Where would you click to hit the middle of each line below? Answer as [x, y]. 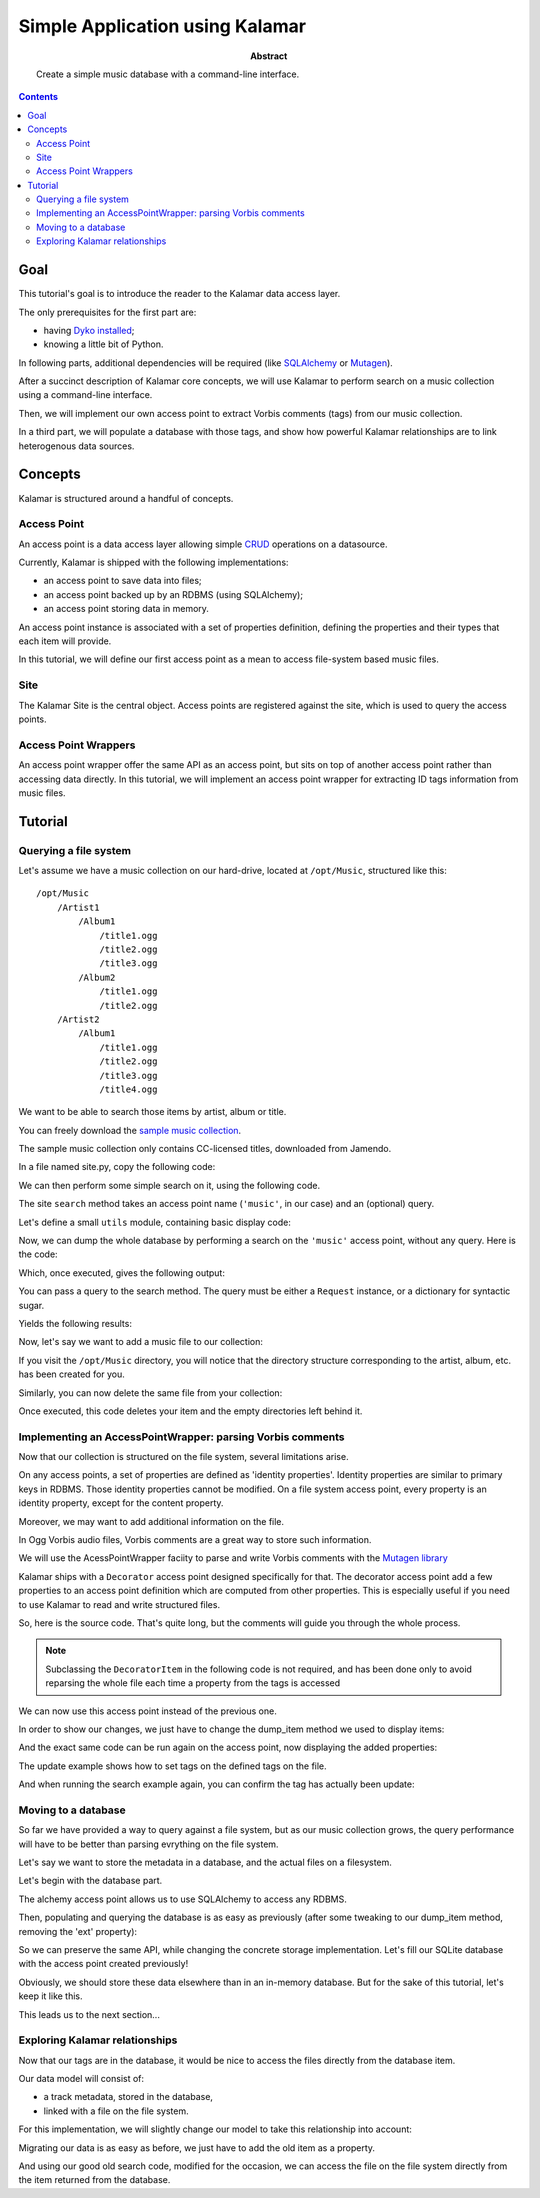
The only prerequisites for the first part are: [107, 312]
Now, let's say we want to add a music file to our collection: [141, 1342]
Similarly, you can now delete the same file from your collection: [150, 1392]
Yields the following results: [75, 1323]
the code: [38, 1254]
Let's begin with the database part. [90, 1881]
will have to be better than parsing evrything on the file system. [148, 1844]
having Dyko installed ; [89, 330]
